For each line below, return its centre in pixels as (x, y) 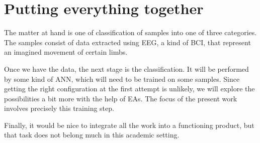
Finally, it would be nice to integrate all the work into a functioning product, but (129, 125)
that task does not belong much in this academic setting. (92, 135)
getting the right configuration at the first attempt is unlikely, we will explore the (129, 89)
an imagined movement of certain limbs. (66, 52)
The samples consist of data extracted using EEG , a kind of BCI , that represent (127, 42)
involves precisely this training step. (59, 108)
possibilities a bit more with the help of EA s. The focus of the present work (121, 98)
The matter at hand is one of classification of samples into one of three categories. (131, 32)
